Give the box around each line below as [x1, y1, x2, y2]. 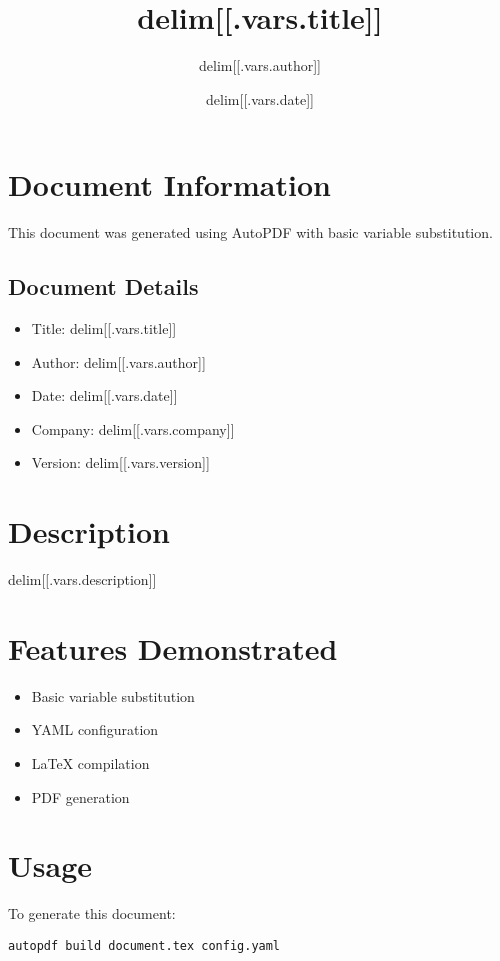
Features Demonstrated [8, 627, 338, 668]
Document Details [8, 271, 199, 302]
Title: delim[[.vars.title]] [31, 318, 177, 339]
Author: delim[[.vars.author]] [31, 351, 206, 372]
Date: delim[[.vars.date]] [31, 385, 178, 406]
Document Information [8, 164, 331, 205]
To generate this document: [8, 903, 176, 924]
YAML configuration [31, 719, 159, 740]
